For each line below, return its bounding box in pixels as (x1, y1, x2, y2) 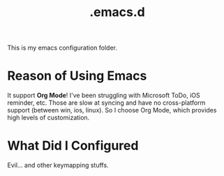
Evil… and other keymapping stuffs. (7, 161, 110, 170)
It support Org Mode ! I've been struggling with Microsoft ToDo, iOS (7, 91, 200, 100)
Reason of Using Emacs (7, 68, 147, 84)
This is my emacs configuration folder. (7, 43, 117, 52)
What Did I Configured (7, 138, 139, 154)
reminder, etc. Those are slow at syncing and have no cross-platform (7, 98, 206, 107)
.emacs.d (89, 4, 145, 20)
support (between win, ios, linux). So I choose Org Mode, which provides (7, 106, 217, 115)
